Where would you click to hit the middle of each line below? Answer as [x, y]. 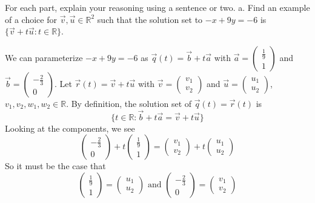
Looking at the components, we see [70, 128]
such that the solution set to [150, 19]
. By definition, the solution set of [129, 103]
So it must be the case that [55, 166]
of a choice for [31, 19]
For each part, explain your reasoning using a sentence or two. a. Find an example [157, 7]
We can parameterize [44, 57]
